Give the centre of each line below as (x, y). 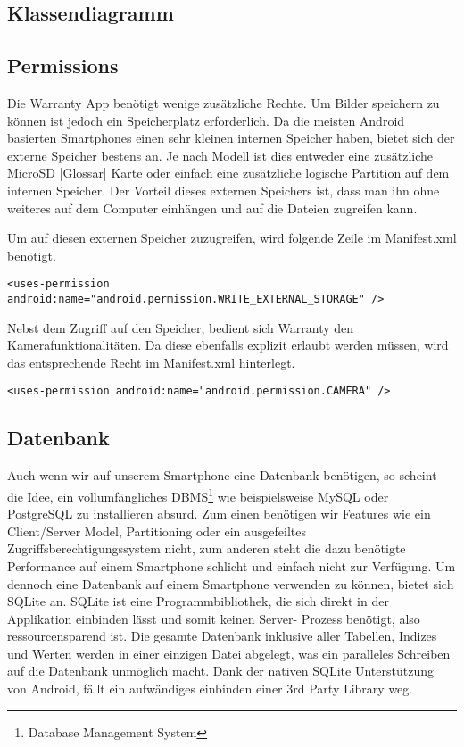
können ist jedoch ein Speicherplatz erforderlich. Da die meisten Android (206, 120)
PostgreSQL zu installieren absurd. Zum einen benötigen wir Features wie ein (219, 514)
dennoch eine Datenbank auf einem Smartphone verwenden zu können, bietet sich (231, 583)
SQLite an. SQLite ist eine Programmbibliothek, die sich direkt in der (198, 601)
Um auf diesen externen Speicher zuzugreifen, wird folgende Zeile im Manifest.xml (232, 238)
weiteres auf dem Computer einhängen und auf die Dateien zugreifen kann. (212, 207)
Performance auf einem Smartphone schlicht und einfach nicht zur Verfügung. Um (232, 565)
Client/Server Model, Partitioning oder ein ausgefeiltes (157, 531)
